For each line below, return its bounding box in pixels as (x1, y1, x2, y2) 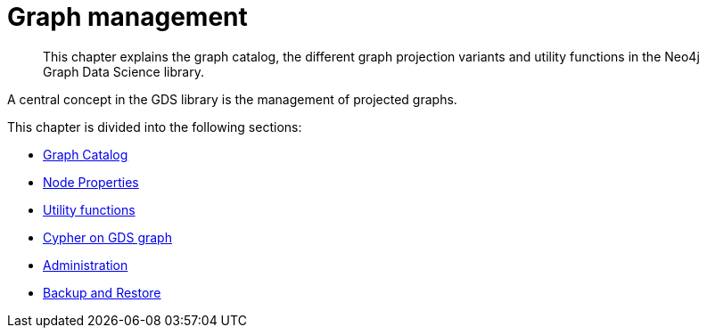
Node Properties (43, 174, 139, 190)
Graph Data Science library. (43, 63, 204, 79)
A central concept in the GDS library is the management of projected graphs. (7, 91, 457, 107)
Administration (43, 257, 128, 273)
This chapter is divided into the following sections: (7, 118, 302, 135)
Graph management (7, 2, 248, 32)
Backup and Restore (43, 284, 161, 300)
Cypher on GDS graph (43, 229, 172, 245)
